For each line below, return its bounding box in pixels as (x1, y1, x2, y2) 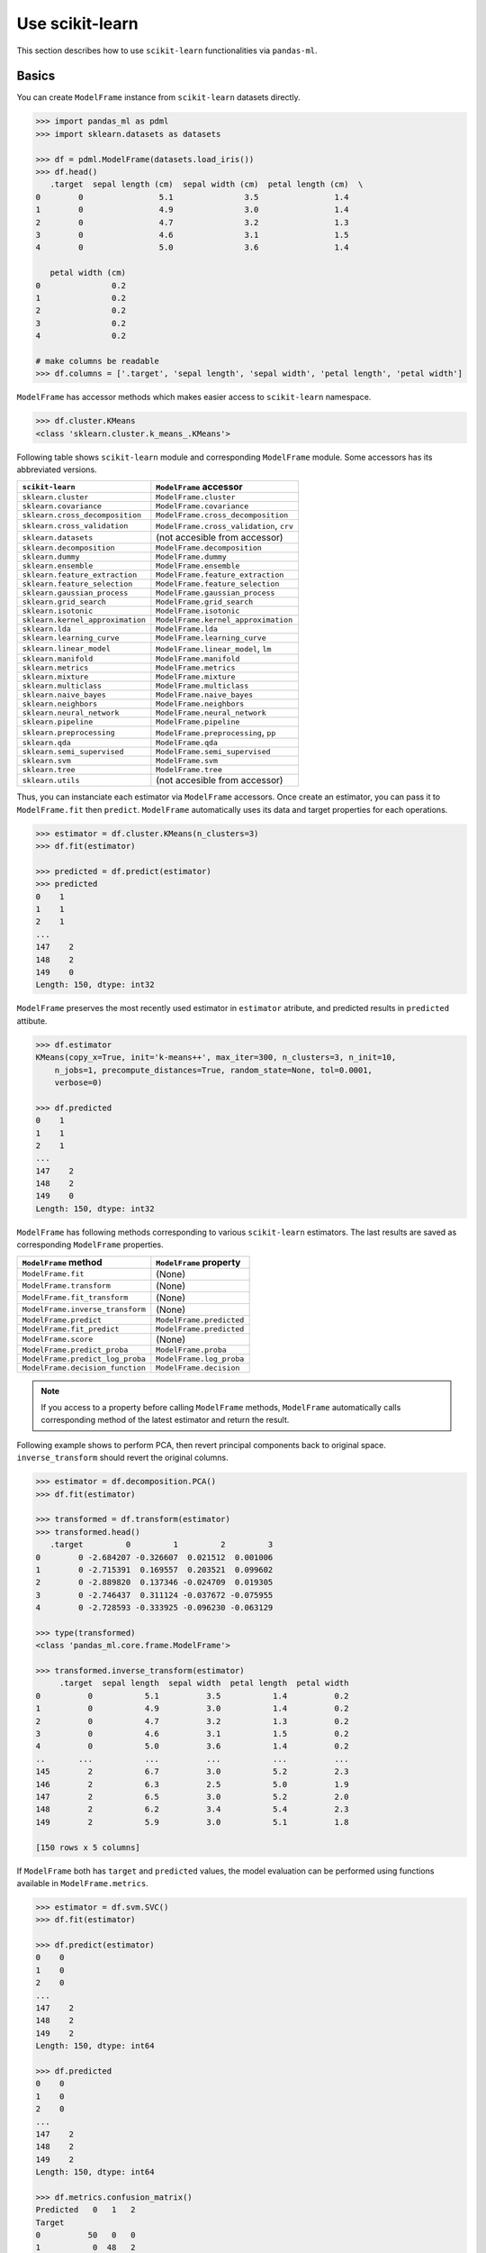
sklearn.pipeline (22, 717, 94, 727)
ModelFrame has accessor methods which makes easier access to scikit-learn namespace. (16, 392, 372, 403)
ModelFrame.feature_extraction (156, 570, 284, 580)
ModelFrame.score (22, 1335, 94, 1345)
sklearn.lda (22, 625, 71, 634)
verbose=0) (54, 1077, 103, 1088)
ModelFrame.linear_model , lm (156, 643, 272, 655)
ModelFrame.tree (156, 765, 222, 775)
